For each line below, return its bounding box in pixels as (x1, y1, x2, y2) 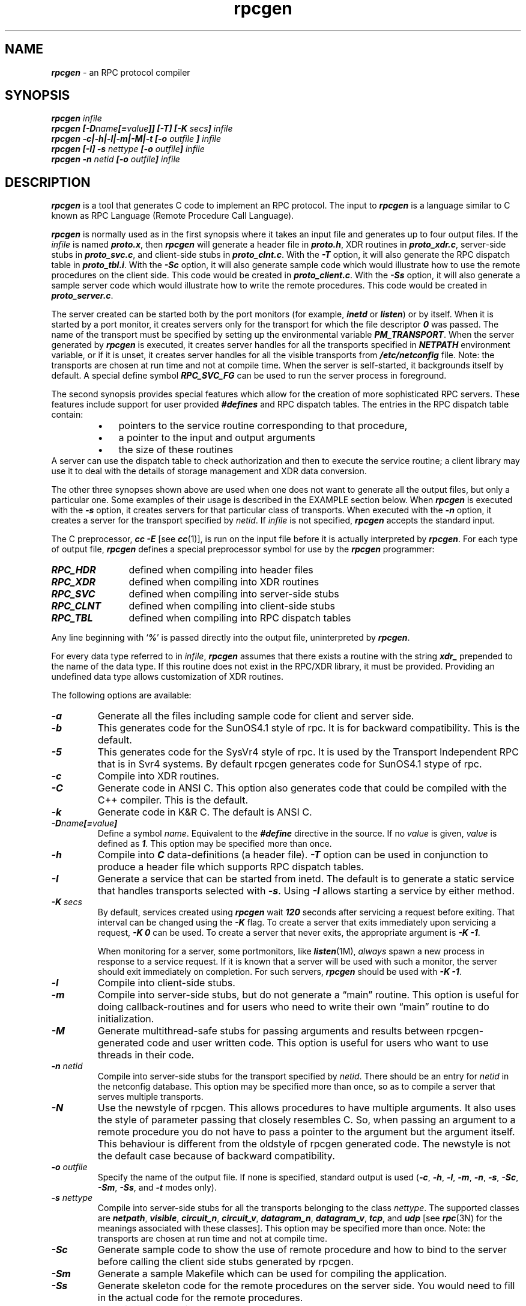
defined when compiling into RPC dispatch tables (128, 612, 351, 624)
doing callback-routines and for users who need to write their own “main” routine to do (97, 1001, 489, 1013)
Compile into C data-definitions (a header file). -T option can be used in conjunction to (97, 849, 488, 861)
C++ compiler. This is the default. (97, 794, 249, 807)
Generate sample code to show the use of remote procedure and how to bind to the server (97, 1243, 507, 1256)
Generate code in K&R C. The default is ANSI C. (97, 806, 312, 819)
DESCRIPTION (5, 174, 91, 190)
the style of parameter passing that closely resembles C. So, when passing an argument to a (97, 1114, 516, 1126)
